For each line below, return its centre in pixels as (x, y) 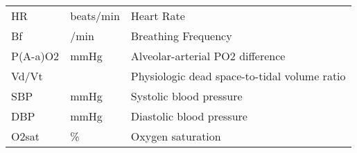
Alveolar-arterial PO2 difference (208, 56)
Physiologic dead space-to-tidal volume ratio (238, 76)
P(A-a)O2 (35, 56)
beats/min (95, 16)
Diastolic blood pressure (189, 116)
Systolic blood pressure (186, 96)
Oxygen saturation (176, 136)
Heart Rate (158, 16)
